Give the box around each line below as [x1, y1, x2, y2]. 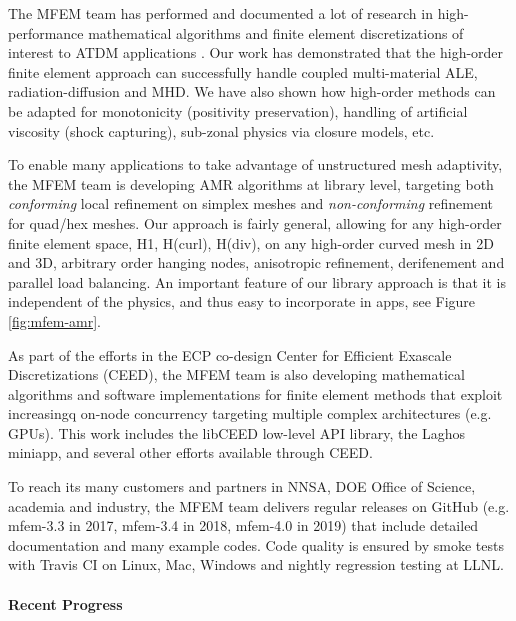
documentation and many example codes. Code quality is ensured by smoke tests [8, 534, 504, 555]
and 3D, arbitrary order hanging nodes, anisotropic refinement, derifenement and [8, 252, 505, 273]
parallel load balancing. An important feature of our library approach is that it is [8, 271, 506, 292]
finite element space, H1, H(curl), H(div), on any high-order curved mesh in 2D [8, 232, 494, 253]
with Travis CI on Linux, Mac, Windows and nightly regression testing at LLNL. [8, 554, 504, 575]
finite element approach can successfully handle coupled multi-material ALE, [8, 61, 478, 82]
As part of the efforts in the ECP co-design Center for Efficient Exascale [8, 344, 452, 365]
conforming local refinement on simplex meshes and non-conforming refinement [8, 193, 493, 214]
